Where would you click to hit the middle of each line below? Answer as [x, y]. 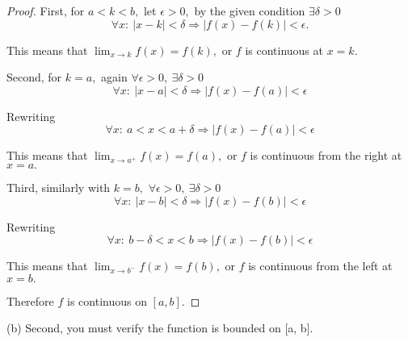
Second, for [34, 77]
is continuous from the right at [326, 155]
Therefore [30, 300]
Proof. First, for [46, 10]
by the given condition [250, 10]
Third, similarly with [59, 187]
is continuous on [107, 300]
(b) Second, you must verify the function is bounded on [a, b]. [160, 328]
